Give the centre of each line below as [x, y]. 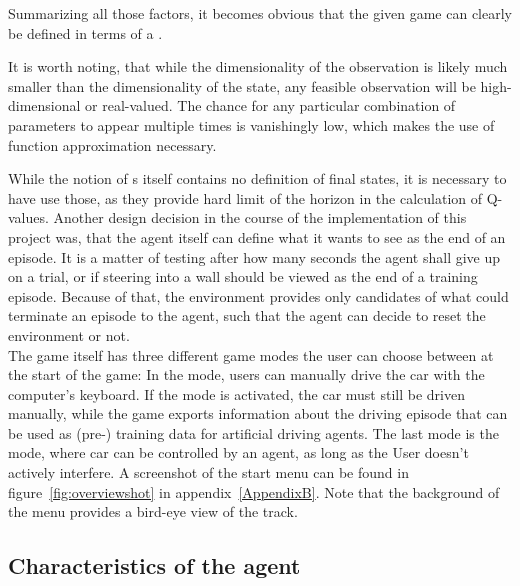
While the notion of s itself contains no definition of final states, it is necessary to [257, 178]
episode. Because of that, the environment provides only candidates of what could [258, 295]
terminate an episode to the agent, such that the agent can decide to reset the [247, 315]
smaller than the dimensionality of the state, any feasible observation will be [242, 85]
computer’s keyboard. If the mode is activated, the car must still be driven [237, 393]
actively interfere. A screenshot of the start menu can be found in [208, 472]
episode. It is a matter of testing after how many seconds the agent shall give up [254, 256]
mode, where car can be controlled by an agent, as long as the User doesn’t [238, 452]
